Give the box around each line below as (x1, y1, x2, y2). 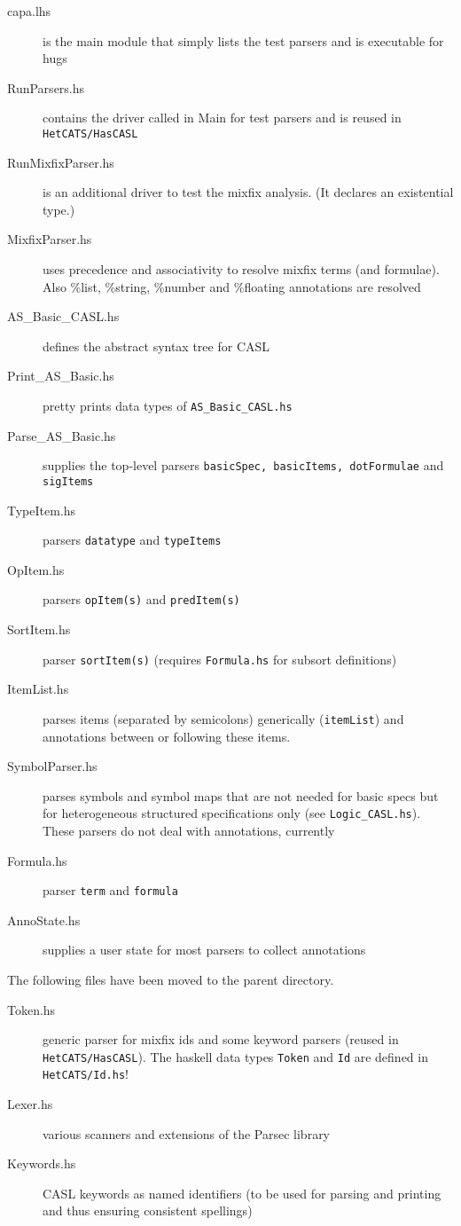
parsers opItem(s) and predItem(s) (43, 590, 240, 609)
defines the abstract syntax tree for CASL (43, 336, 270, 355)
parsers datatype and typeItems (43, 530, 222, 549)
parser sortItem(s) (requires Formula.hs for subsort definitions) (43, 649, 397, 668)
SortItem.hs (7, 620, 71, 639)
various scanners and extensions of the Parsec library (43, 1124, 331, 1143)
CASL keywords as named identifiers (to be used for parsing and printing (43, 1183, 441, 1202)
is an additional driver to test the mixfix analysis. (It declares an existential (43, 183, 454, 201)
